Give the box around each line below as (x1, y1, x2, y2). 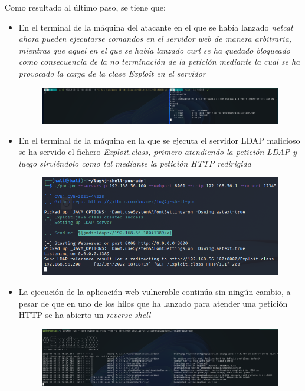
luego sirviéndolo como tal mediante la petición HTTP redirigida (18, 157, 251, 169)
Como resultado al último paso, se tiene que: (5, 1, 166, 13)
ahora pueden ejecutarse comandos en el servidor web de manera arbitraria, (18, 32, 292, 45)
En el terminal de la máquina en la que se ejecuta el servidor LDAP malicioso (18, 134, 300, 146)
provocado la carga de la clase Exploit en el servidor (18, 67, 206, 79)
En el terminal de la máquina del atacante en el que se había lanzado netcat (18, 21, 293, 33)
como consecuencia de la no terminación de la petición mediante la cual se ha (18, 55, 300, 68)
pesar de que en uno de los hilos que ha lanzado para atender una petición (18, 297, 288, 309)
